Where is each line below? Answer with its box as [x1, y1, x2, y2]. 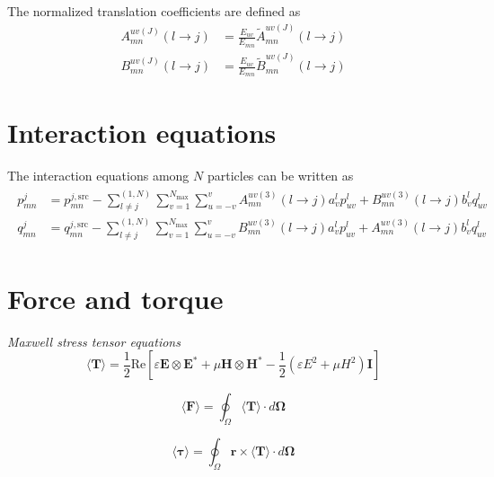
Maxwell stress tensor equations [7, 331, 181, 350]
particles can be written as [207, 165, 354, 184]
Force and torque [7, 279, 224, 316]
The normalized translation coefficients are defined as [7, 2, 301, 20]
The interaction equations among [7, 165, 190, 184]
